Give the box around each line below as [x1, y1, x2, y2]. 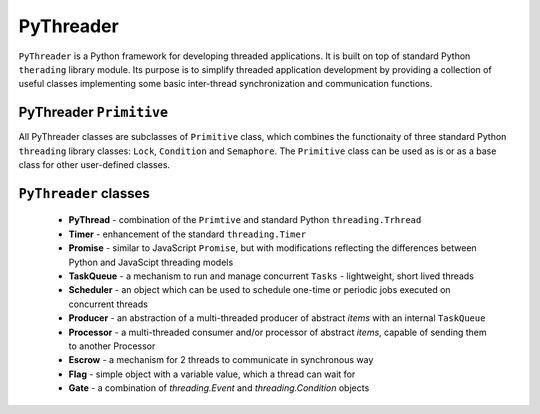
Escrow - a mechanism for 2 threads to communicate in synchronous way [68, 354, 374, 366]
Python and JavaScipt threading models [68, 256, 234, 268]
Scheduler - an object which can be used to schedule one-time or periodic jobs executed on [68, 284, 451, 296]
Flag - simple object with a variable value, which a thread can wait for [68, 368, 356, 380]
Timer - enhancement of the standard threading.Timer [68, 228, 307, 240]
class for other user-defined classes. [18, 159, 170, 171]
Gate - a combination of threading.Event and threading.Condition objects [68, 382, 370, 394]
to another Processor [68, 340, 156, 352]
